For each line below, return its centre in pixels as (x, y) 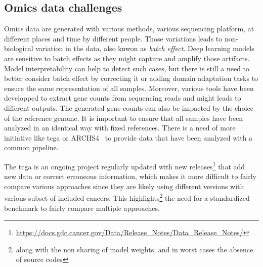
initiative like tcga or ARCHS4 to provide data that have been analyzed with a (128, 137)
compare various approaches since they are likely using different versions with (124, 186)
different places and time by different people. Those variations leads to (113, 38)
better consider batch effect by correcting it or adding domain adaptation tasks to (131, 78)
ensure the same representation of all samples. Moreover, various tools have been (129, 88)
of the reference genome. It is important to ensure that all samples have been (124, 118)
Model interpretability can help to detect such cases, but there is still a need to (127, 68)
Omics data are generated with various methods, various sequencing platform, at (129, 29)
